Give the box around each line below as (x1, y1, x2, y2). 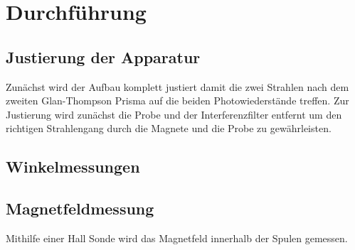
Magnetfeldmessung (6, 197, 154, 219)
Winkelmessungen (6, 156, 140, 178)
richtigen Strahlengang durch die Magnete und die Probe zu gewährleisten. (6, 121, 332, 136)
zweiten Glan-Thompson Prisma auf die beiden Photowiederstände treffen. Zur (6, 93, 349, 108)
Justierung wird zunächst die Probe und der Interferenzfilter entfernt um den (6, 107, 342, 121)
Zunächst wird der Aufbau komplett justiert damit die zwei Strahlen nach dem (6, 79, 349, 94)
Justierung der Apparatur (6, 45, 201, 67)
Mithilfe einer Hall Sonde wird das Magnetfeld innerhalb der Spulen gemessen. (6, 230, 348, 245)
